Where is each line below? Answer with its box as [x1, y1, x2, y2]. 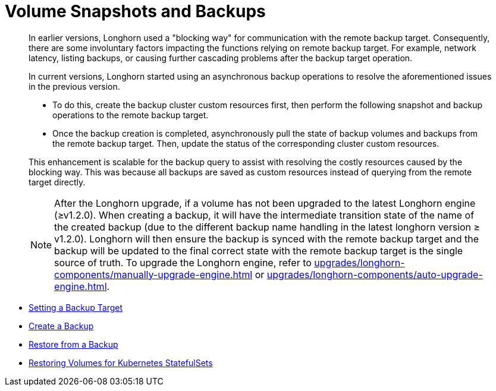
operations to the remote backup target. [52, 109, 209, 120]
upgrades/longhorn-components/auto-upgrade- [266, 268, 483, 280]
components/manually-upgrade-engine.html [54, 268, 253, 280]
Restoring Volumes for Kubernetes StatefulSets [29, 357, 213, 368]
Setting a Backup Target [29, 302, 123, 313]
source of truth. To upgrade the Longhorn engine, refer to [54, 256, 312, 269]
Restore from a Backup [29, 339, 118, 349]
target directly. [29, 176, 86, 187]
